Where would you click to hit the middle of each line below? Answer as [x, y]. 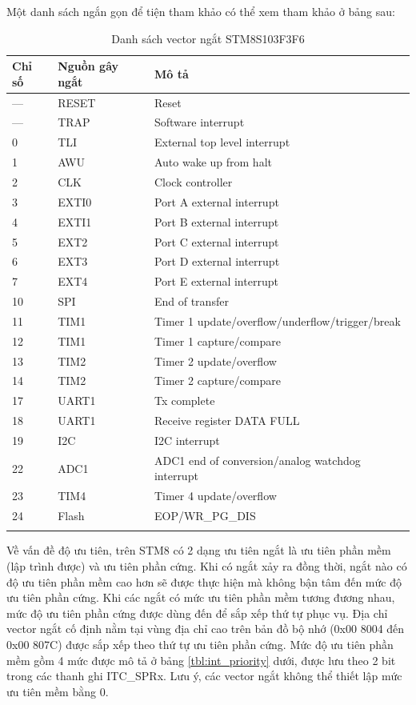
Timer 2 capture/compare [217, 381]
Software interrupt [199, 122]
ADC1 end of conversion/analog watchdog [257, 460]
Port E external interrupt [216, 281]
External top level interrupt [222, 142]
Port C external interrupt [216, 241]
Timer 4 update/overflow [215, 496]
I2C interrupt [187, 440]
